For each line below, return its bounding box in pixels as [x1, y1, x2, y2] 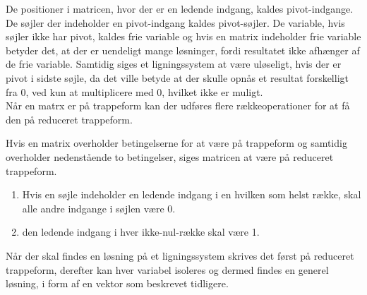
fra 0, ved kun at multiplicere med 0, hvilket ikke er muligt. [6, 84, 263, 99]
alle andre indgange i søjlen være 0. [22, 200, 176, 215]
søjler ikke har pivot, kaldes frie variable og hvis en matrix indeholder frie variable [6, 29, 361, 44]
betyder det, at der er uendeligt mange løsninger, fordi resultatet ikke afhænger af [6, 42, 360, 57]
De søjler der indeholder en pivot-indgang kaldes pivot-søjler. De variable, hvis [6, 15, 345, 30]
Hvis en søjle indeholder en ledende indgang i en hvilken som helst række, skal [22, 187, 361, 202]
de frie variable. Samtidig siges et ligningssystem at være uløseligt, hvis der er [6, 56, 342, 71]
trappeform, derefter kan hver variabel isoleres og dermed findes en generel [6, 262, 329, 277]
